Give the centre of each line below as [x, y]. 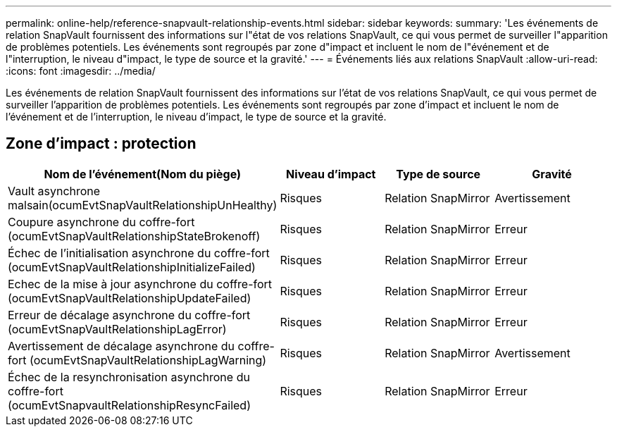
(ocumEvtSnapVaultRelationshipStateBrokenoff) [134, 236]
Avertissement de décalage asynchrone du [121, 346]
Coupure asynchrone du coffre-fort [101, 222]
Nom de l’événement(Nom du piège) [142, 174]
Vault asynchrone [54, 191]
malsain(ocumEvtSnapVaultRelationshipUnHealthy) [143, 205]
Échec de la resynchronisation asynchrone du [129, 377]
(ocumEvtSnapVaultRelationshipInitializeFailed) [132, 267]
